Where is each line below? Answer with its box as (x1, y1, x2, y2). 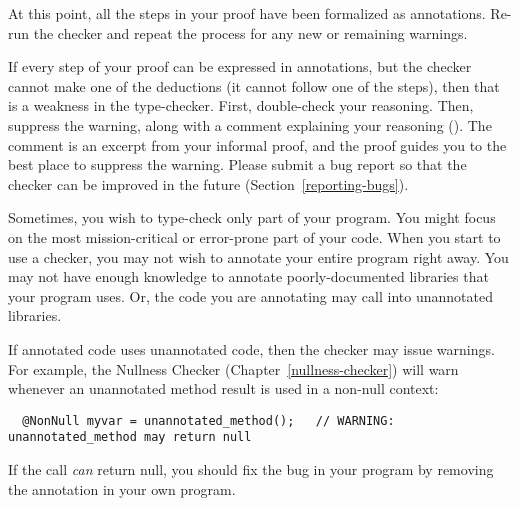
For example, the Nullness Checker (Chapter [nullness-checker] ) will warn (8, 358, 459, 379)
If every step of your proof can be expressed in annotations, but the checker (8, 56, 472, 77)
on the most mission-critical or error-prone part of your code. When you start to (8, 226, 501, 247)
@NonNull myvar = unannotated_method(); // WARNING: (22, 413, 395, 428)
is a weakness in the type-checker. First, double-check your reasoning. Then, (8, 95, 474, 116)
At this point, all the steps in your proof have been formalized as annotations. (8, 3, 486, 23)
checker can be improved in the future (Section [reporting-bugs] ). (8, 173, 409, 194)
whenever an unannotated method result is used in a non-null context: (8, 378, 439, 399)
